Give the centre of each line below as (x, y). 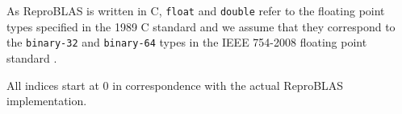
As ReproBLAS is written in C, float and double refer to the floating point (196, 10)
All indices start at (53, 85)
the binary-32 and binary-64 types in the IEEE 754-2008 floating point (187, 42)
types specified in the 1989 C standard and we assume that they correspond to (201, 26)
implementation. (47, 101)
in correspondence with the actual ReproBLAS (228, 85)
